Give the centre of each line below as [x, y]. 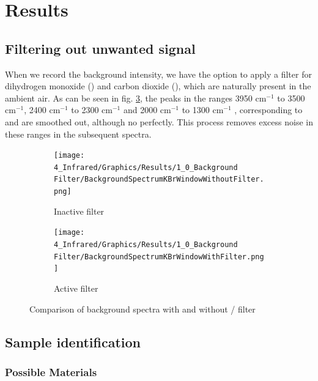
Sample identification [73, 342]
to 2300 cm [92, 110]
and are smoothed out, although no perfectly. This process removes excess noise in [159, 121]
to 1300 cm [203, 110]
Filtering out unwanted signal [100, 48]
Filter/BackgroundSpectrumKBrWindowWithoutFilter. [159, 179]
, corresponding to [268, 110]
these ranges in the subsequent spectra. [78, 134]
